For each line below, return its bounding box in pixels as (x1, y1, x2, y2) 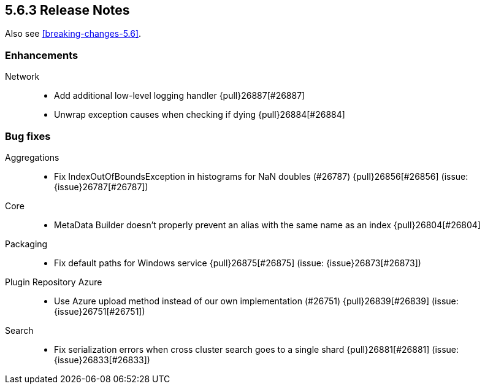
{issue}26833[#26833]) (54, 354, 150, 365)
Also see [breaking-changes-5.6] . (5, 28, 142, 39)
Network (5, 71, 40, 82)
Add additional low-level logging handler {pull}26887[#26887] (54, 90, 305, 101)
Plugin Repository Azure (5, 276, 102, 287)
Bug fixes (5, 129, 51, 142)
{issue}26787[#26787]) (54, 181, 148, 192)
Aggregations (5, 152, 59, 163)
